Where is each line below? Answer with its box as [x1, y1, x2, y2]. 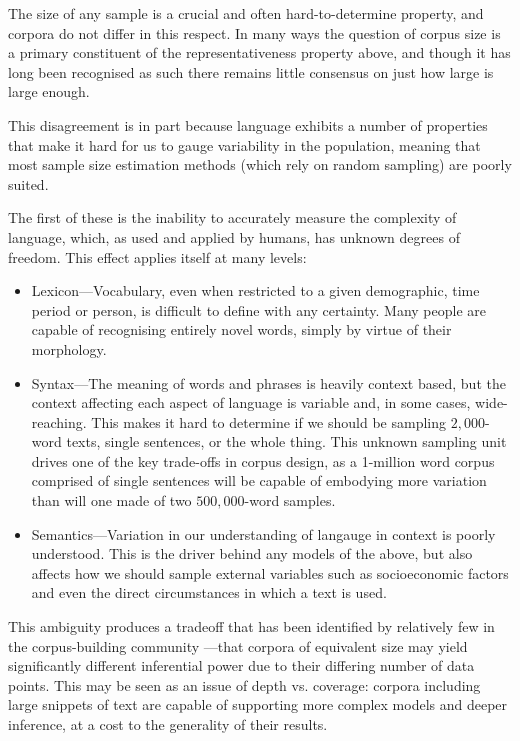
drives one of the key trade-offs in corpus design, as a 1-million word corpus [31, 450, 495, 471]
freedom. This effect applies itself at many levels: [8, 246, 307, 267]
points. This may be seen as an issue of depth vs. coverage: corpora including [8, 674, 481, 695]
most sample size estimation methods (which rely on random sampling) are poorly [8, 154, 512, 175]
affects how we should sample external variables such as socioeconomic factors [31, 562, 509, 583]
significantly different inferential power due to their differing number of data [8, 655, 475, 676]
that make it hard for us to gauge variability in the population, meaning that [8, 134, 481, 155]
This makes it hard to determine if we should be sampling [91, 411, 446, 432]
